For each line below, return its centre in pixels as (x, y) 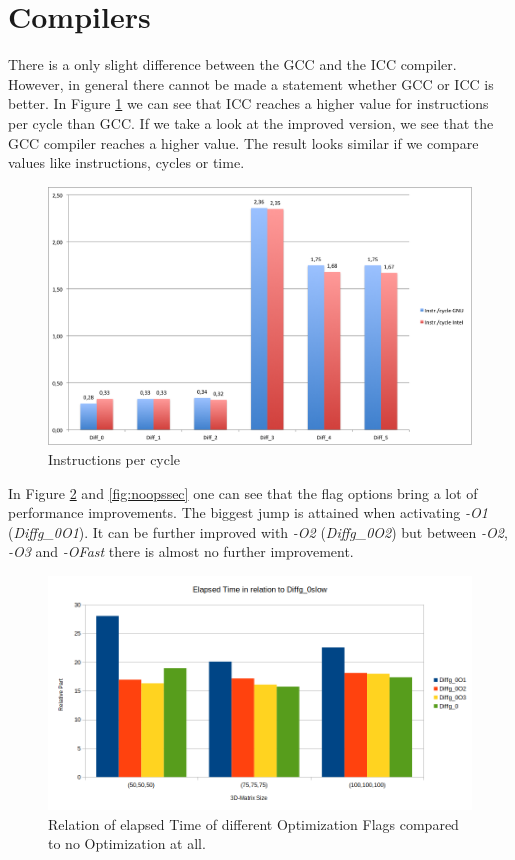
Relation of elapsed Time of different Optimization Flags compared (253, 823)
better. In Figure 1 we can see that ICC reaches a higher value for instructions (248, 103)
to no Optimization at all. (127, 843)
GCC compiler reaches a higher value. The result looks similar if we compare (243, 142)
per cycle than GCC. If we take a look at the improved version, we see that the (251, 122)
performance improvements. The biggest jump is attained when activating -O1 (248, 512)
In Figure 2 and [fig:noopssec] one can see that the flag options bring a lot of (243, 492)
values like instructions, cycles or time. (126, 162)
